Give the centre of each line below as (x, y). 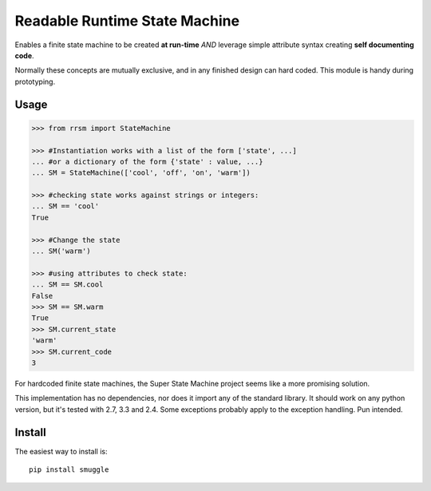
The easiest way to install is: (61, 451)
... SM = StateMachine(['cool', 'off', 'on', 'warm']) (141, 173)
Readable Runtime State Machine (127, 21)
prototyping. (35, 81)
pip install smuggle (69, 469)
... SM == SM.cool (67, 285)
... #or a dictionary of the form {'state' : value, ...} (147, 161)
